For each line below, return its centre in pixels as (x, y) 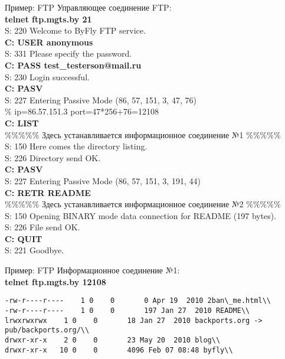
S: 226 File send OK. (42, 227)
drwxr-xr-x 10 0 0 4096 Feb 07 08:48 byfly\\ (119, 350)
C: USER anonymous (49, 42)
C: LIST (22, 123)
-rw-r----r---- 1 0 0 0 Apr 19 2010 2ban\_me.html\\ (138, 301)
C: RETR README (48, 192)
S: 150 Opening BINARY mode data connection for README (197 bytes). (141, 215)
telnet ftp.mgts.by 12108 (55, 281)
